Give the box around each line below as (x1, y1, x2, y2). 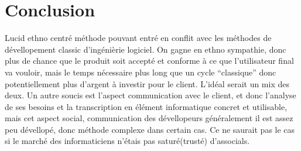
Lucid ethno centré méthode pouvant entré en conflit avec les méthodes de (5, 32, 272, 44)
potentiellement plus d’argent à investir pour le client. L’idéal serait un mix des (5, 77, 289, 90)
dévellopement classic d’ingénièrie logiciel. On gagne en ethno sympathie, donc (5, 43, 286, 55)
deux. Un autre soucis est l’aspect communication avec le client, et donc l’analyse (5, 89, 296, 101)
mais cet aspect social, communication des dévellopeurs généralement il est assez (5, 112, 293, 124)
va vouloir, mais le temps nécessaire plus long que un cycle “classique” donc (5, 66, 276, 78)
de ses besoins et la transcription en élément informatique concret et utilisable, (5, 100, 288, 112)
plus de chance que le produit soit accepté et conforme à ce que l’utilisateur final (5, 54, 294, 67)
